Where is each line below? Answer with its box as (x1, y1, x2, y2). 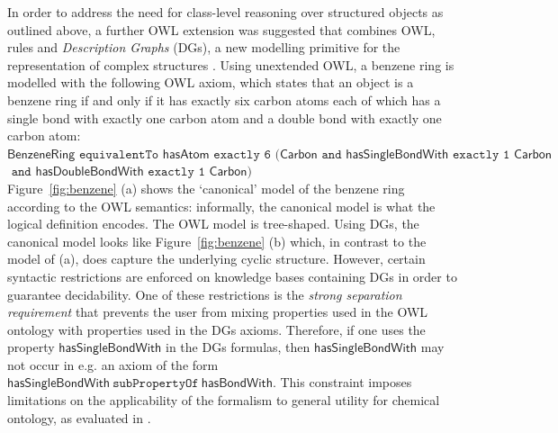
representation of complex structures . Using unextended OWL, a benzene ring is (7, 55, 454, 74)
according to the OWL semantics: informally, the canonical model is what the (7, 196, 436, 215)
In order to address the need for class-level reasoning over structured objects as (7, 3, 444, 21)
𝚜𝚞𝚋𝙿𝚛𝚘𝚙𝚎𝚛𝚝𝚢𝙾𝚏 (112, 377, 199, 391)
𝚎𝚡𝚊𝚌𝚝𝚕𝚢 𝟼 (213, 148, 271, 161)
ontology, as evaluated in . (7, 408, 151, 427)
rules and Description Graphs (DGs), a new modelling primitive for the (7, 38, 400, 57)
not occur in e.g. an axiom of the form (7, 355, 219, 374)
